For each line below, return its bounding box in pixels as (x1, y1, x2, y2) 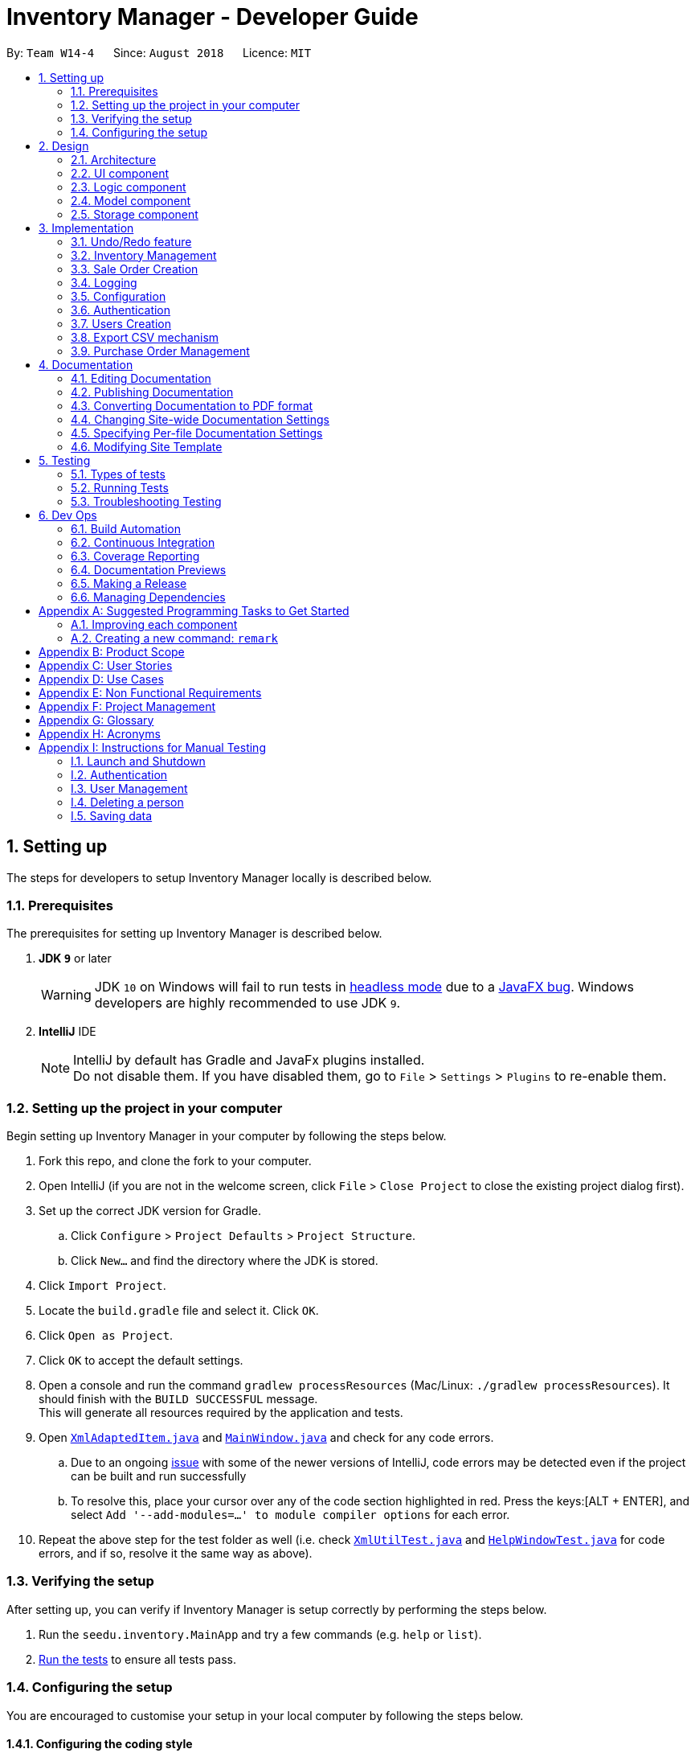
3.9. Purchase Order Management (71, 343, 250, 358)
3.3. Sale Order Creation (71, 261, 198, 276)
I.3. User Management (71, 781, 188, 795)
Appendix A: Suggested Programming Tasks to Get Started (39, 603, 350, 618)
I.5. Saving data (71, 808, 153, 823)
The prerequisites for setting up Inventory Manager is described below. (6, 926, 382, 941)
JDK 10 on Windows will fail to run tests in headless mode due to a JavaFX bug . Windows (94, 979, 634, 996)
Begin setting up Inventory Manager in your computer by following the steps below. (6, 1129, 447, 1143)
